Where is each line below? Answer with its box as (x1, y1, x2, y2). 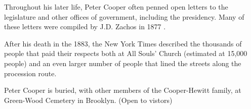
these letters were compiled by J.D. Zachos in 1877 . (4, 21, 166, 32)
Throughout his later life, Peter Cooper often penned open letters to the (4, 2, 228, 12)
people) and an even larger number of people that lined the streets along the (4, 58, 241, 68)
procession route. (4, 68, 57, 78)
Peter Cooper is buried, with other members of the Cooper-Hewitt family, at (4, 85, 241, 95)
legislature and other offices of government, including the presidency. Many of (4, 11, 244, 22)
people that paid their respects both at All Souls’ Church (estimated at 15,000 (4, 48, 247, 59)
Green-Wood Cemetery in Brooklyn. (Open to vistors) (4, 94, 173, 105)
